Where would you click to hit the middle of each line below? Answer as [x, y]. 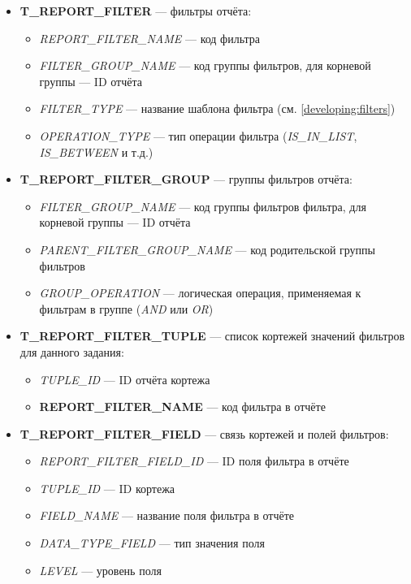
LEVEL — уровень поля [100, 570]
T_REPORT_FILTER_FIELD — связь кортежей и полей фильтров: [204, 433]
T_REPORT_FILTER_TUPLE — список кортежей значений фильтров [212, 336]
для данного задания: [72, 351]
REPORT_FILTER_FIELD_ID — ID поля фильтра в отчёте [194, 461]
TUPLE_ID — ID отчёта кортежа [125, 379]
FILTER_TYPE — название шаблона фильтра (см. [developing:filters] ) [217, 108]
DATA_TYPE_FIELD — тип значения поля [152, 543]
